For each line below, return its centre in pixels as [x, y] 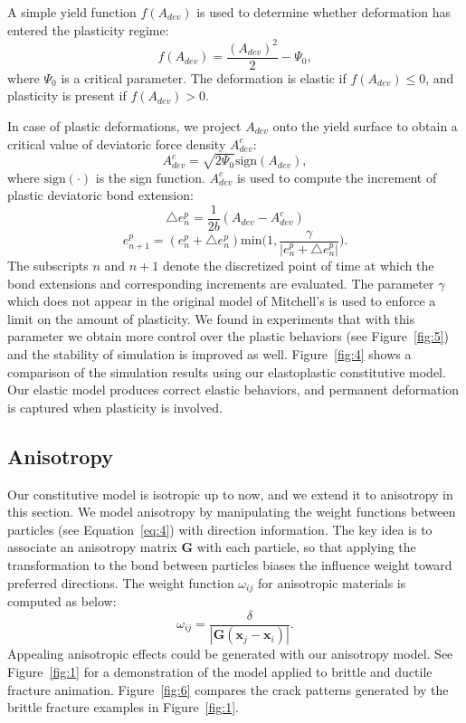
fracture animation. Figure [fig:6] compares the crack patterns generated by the [228, 689]
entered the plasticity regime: [88, 29]
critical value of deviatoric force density [117, 143]
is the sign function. [150, 177]
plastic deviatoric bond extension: [100, 195]
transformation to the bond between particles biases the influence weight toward [230, 564]
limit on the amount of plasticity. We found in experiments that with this [211, 318]
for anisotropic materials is [332, 582]
